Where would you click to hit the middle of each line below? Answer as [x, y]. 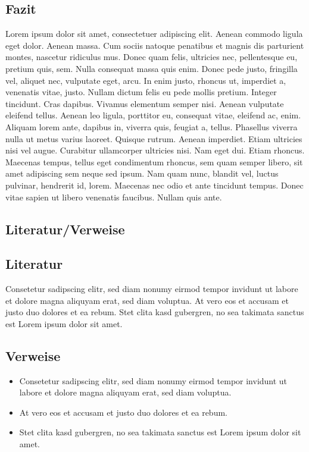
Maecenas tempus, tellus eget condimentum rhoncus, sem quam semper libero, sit [154, 161]
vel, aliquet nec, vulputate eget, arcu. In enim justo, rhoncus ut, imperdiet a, [146, 80]
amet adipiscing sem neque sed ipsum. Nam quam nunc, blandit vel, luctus [142, 173]
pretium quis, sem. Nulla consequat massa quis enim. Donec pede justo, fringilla [152, 68]
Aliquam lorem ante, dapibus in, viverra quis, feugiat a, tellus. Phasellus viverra [152, 126]
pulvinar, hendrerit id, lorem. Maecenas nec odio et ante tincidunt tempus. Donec [154, 185]
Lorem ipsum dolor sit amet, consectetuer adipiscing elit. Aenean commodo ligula [154, 34]
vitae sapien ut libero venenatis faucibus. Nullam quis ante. [114, 197]
